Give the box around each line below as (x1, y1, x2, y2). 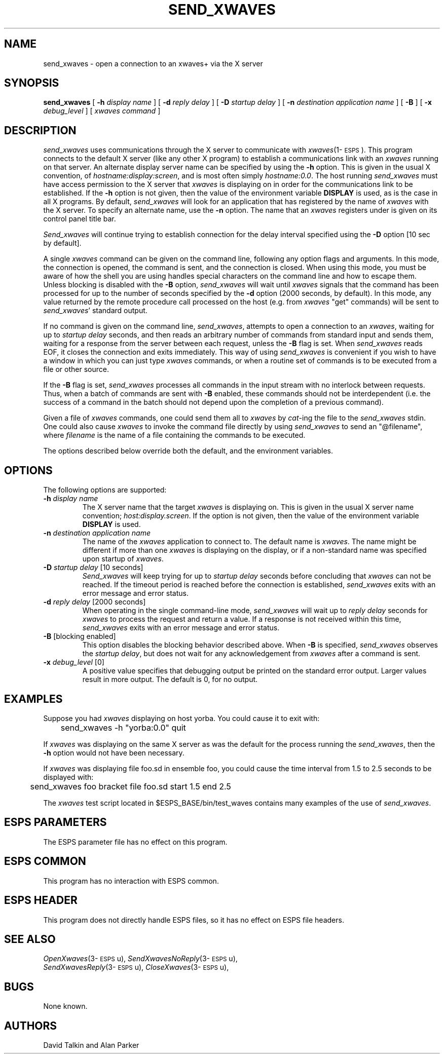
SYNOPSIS (4, 77, 59, 90)
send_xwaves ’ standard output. (43, 306, 147, 315)
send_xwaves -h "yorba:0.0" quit (60, 722, 186, 733)
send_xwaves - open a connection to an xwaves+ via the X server (43, 59, 263, 68)
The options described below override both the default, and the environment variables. (43, 446, 333, 456)
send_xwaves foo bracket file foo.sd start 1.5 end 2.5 (30, 781, 231, 791)
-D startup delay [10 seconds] (43, 563, 143, 572)
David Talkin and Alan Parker (43, 1041, 139, 1050)
